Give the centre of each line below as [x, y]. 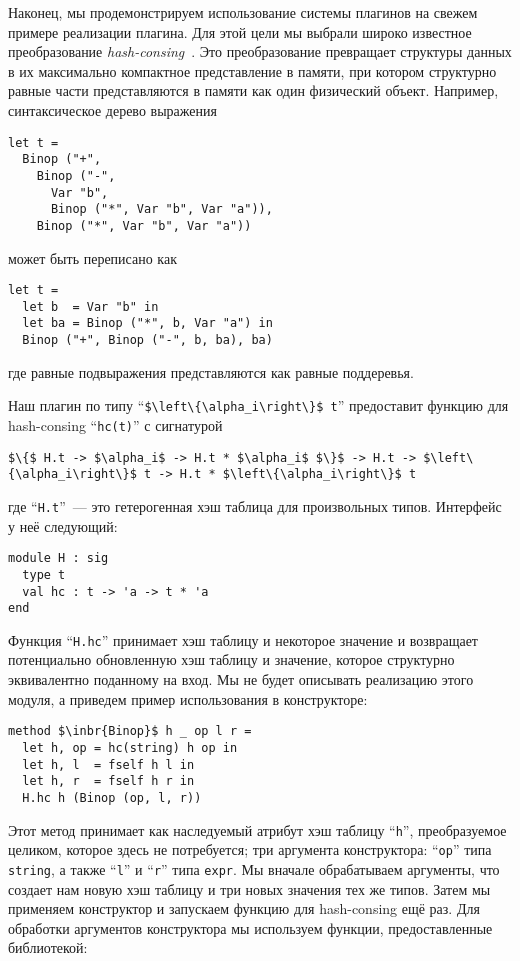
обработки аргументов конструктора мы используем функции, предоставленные [250, 927]
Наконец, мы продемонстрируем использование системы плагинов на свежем [243, 12]
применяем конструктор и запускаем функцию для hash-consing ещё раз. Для [244, 908]
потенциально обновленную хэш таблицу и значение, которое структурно [231, 659]
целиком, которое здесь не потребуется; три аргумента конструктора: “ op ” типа [250, 849]
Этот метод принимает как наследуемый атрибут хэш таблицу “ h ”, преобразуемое [257, 829]
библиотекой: [48, 947]
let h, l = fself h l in [108, 764]
